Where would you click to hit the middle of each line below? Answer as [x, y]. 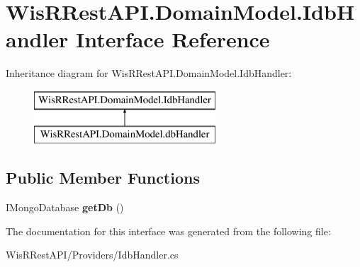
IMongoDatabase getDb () [65, 207]
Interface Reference [173, 39]
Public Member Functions [103, 178]
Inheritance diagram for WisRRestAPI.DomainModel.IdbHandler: [149, 73]
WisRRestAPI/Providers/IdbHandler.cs [92, 255]
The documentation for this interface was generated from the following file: [168, 231]
